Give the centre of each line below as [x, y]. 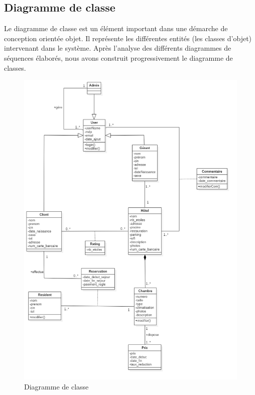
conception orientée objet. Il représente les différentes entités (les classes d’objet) [128, 38]
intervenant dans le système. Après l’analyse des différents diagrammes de [118, 48]
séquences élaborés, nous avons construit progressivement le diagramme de [118, 57]
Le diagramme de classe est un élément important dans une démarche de [116, 28]
